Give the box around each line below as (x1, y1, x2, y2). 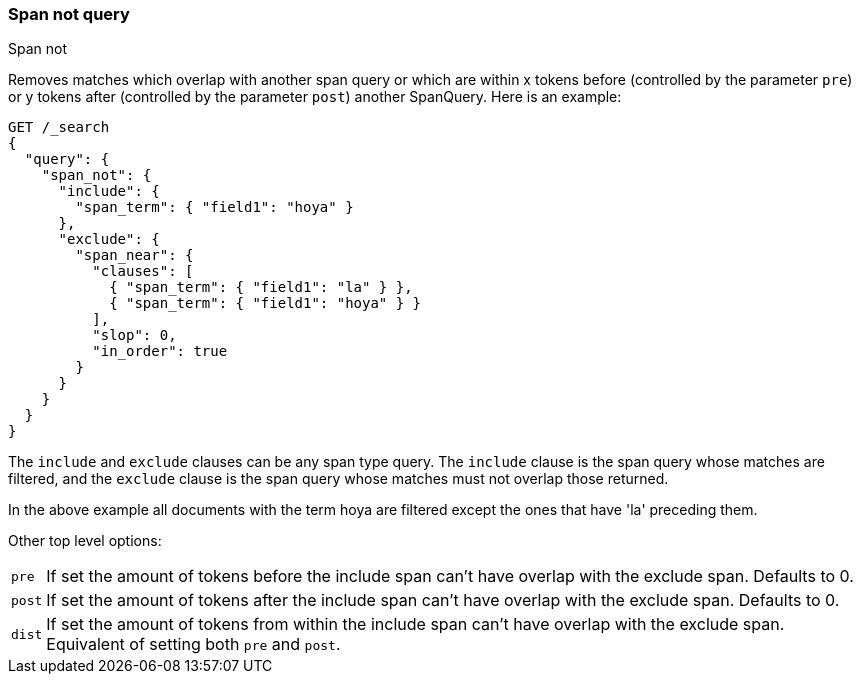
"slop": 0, (92, 327, 177, 344)
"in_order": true (92, 343, 228, 360)
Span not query (8, 4, 130, 24)
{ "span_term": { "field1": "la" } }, (109, 279, 413, 296)
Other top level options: (8, 532, 162, 550)
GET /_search (8, 119, 110, 136)
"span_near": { (75, 247, 194, 264)
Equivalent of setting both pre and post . (46, 634, 341, 655)
